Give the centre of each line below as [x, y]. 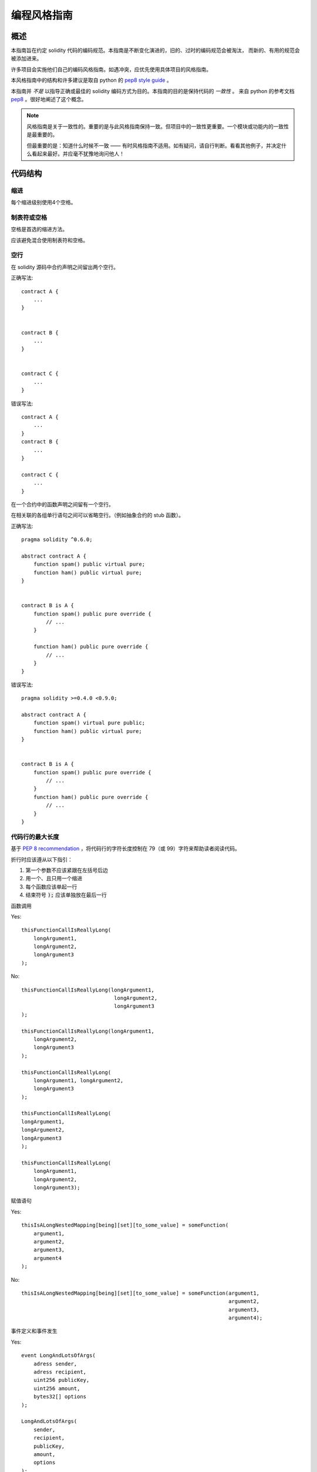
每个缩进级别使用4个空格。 [43, 203]
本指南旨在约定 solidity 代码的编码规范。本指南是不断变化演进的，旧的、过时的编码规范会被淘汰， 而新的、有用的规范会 [156, 51]
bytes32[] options [60, 1397]
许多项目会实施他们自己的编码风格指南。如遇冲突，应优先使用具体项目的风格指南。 [111, 69]
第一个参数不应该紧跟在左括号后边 [67, 870]
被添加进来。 [26, 58]
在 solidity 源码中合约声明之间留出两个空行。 [65, 267]
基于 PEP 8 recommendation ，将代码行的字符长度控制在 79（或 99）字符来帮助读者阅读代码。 [126, 848]
